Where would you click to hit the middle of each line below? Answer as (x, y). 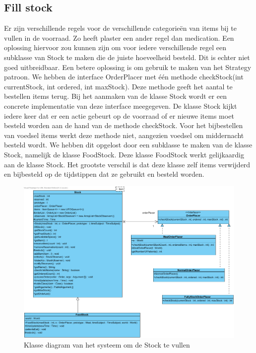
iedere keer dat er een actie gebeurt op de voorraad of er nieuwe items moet (119, 115)
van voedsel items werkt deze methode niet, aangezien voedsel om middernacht (124, 135)
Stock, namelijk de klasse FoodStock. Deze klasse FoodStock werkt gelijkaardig (124, 154)
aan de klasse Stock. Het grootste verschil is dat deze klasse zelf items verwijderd (127, 164)
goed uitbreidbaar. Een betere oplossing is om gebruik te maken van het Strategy (128, 67)
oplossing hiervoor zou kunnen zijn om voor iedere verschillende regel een (115, 47)
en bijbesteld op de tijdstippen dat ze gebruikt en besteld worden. (104, 174)
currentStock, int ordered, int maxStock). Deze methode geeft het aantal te (118, 86)
